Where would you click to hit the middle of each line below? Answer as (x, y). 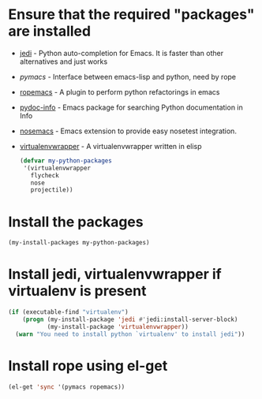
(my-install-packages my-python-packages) (79, 243)
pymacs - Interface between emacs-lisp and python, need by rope (128, 76)
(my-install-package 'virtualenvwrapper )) (118, 326)
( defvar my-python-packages (65, 160)
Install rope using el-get (88, 365)
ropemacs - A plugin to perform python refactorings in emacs (120, 91)
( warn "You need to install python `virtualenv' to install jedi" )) (130, 334)
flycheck (45, 175)
